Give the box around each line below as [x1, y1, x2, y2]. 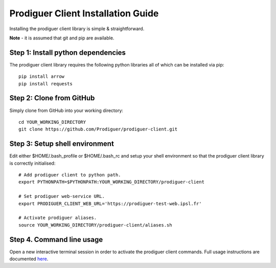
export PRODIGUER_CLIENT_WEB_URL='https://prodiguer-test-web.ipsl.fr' [18, 200, 202, 207]
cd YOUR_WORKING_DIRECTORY [18, 119, 86, 125]
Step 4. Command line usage [9, 235, 103, 244]
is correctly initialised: [9, 160, 56, 166]
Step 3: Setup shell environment [9, 140, 114, 148]
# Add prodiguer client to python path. [18, 172, 121, 177]
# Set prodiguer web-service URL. [18, 193, 105, 199]
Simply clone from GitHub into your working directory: [9, 107, 124, 114]
